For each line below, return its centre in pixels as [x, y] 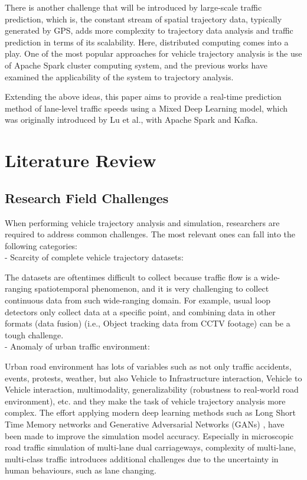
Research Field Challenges [87, 197]
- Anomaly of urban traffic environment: [77, 346]
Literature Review [81, 160]
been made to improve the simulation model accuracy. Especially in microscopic [149, 435]
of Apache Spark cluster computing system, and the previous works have [136, 65]
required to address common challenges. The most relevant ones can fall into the [150, 234]
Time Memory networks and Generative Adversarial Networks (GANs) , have [145, 424]
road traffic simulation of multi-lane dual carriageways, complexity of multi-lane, [151, 447]
